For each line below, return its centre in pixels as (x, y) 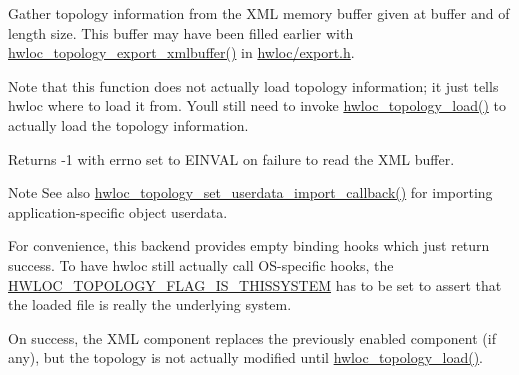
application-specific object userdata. (118, 211)
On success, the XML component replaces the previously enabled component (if (252, 337)
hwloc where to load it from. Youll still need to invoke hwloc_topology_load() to (257, 105)
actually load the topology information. (128, 124)
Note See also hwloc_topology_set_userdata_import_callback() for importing (250, 192)
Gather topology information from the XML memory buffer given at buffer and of (259, 13)
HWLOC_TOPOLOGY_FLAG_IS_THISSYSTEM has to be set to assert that (255, 284)
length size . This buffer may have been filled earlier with (181, 32)
